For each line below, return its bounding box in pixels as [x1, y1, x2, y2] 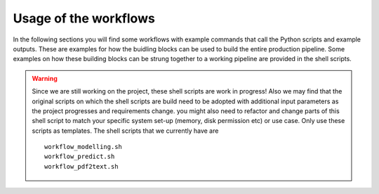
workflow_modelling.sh [44, 143, 123, 151]
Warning [32, 74, 58, 82]
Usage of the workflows [13, 11, 156, 26]
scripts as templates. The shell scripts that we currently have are [32, 127, 219, 135]
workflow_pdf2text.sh [44, 162, 119, 170]
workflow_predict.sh [44, 153, 115, 161]
